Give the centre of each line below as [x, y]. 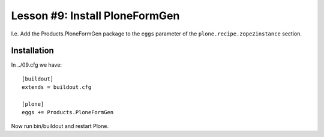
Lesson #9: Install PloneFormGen [95, 16]
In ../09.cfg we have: [37, 65]
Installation [32, 51]
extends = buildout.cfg [57, 87]
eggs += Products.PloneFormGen [68, 112]
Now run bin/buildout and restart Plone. [60, 126]
